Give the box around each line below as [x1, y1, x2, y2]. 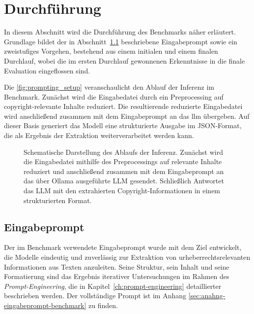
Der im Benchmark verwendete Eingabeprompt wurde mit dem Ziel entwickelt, [4, 242, 242, 252]
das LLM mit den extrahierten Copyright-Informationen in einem [24, 185, 221, 196]
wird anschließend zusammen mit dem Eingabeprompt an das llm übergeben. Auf [4, 110, 250, 121]
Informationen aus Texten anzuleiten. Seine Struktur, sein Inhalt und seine [4, 261, 229, 272]
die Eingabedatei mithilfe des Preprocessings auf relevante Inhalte [24, 156, 222, 167]
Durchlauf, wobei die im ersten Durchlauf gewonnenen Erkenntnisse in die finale [4, 55, 245, 66]
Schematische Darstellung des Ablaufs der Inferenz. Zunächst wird [24, 146, 223, 157]
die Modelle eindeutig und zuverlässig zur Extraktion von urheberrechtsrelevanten [4, 252, 251, 262]
